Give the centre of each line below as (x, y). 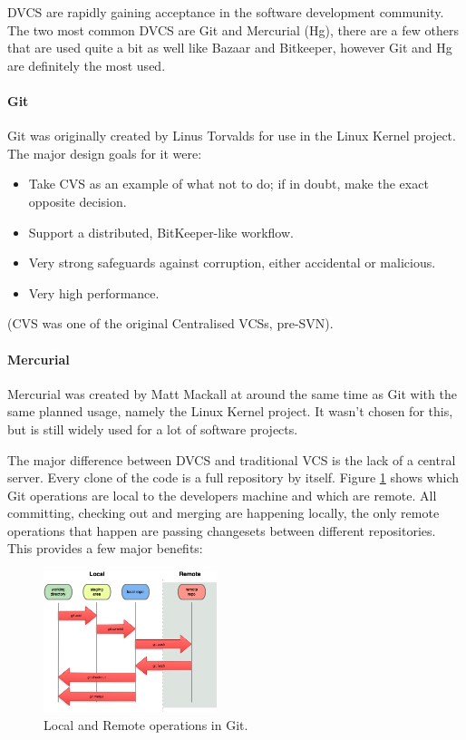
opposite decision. (78, 201)
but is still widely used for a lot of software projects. (153, 428)
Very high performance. (94, 292)
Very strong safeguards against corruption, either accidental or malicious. (232, 263)
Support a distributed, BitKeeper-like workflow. (161, 232)
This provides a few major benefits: (105, 548)
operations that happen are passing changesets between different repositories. (222, 530)
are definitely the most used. (87, 65)
